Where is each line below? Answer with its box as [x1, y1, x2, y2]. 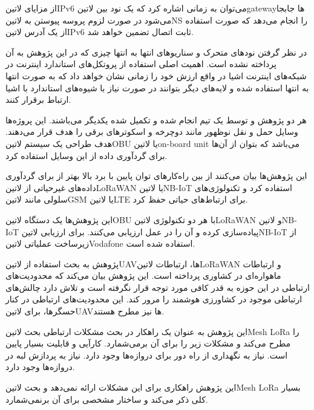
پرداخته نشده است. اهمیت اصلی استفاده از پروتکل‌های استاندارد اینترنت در [5, 57, 276, 70]
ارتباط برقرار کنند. [5, 93, 71, 106]
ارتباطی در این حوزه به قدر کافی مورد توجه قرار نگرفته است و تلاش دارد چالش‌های [5, 281, 310, 293]
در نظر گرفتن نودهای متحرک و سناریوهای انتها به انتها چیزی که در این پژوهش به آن [5, 45, 307, 58]
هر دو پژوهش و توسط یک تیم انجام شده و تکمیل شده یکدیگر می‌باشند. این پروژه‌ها [5, 113, 307, 126]
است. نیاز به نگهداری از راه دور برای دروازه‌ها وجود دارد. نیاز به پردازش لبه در [5, 348, 288, 361]
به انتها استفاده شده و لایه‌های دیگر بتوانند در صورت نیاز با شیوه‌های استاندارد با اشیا [5, 81, 309, 94]
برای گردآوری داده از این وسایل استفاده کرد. [5, 149, 168, 161]
